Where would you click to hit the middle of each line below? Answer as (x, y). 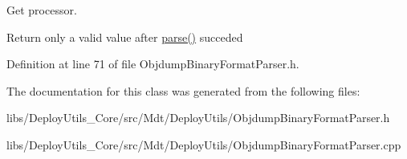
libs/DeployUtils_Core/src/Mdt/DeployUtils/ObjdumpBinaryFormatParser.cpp (204, 144)
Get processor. (42, 10)
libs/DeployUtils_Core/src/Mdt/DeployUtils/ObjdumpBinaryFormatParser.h (198, 118)
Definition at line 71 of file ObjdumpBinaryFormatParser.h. (153, 64)
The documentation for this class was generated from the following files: (183, 90)
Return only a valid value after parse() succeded (125, 37)
